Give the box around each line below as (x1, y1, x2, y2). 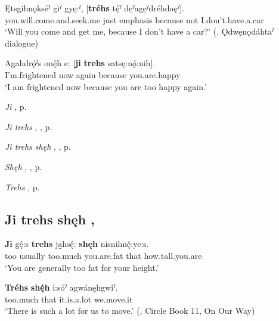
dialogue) (5, 36, 39, 49)
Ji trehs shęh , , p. (5, 140, 71, 153)
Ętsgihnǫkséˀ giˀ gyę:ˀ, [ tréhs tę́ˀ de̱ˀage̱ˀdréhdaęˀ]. (5, 2, 185, 14)
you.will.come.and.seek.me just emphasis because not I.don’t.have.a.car (5, 13, 264, 26)
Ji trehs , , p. (5, 120, 52, 132)
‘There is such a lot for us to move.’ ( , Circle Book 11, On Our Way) (5, 304, 255, 317)
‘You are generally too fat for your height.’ (5, 261, 159, 273)
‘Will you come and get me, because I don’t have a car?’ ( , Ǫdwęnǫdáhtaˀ (5, 25, 274, 38)
